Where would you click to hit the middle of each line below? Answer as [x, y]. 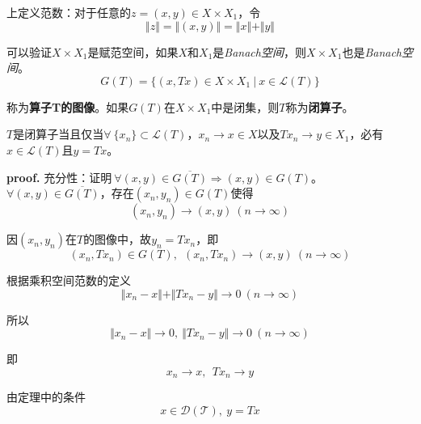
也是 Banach [372, 51]
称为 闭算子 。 [320, 106]
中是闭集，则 [245, 106]
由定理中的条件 [46, 397]
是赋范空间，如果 [133, 51]
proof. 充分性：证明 [59, 177]
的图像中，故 [118, 239]
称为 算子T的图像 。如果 [68, 106]
